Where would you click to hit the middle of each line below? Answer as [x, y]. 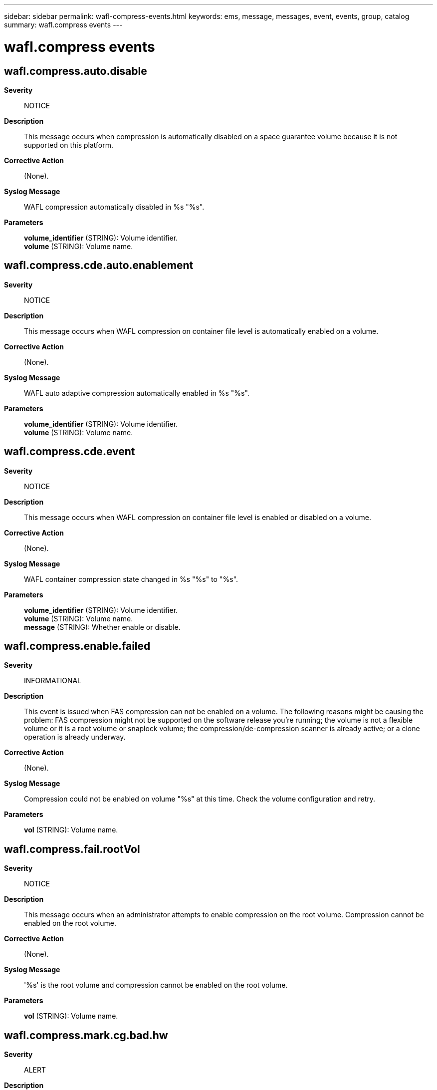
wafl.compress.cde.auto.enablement [99, 266]
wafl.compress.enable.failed [77, 646]
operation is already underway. [75, 737]
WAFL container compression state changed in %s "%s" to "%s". [131, 579]
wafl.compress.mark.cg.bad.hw [86, 1035]
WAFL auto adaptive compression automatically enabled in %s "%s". [137, 393]
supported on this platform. [69, 145]
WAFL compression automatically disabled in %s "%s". [114, 207]
